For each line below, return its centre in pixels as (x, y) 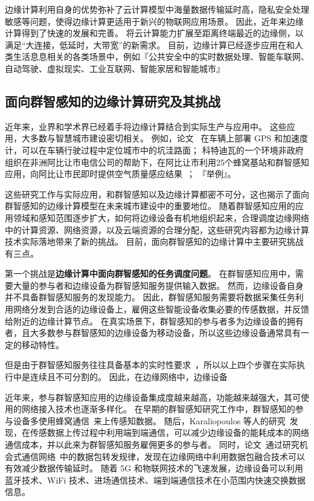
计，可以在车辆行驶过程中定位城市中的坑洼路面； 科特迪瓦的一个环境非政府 (154, 150)
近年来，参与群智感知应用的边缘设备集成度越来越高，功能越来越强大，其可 (153, 397)
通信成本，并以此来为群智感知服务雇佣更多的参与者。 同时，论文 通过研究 (152, 444)
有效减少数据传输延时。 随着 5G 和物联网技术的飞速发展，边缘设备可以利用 (154, 468)
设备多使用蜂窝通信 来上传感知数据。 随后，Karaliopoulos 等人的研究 (149, 420)
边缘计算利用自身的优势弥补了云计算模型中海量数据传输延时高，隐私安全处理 (157, 9)
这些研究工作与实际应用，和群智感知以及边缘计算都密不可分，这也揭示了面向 (157, 194)
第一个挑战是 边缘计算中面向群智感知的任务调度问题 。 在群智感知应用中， (150, 273)
